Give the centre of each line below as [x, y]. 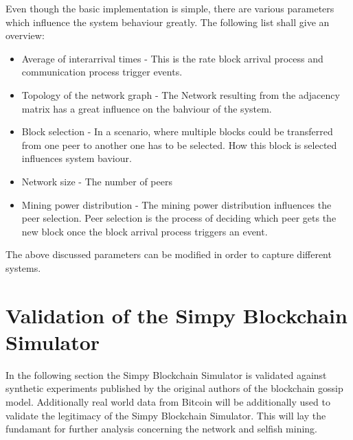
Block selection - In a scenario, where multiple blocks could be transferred [177, 131]
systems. [23, 267]
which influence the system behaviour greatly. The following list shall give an [168, 22]
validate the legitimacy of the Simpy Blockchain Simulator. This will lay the [166, 415]
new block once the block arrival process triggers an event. [145, 231]
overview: [25, 35]
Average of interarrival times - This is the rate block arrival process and [172, 58]
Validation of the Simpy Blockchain [176, 315]
